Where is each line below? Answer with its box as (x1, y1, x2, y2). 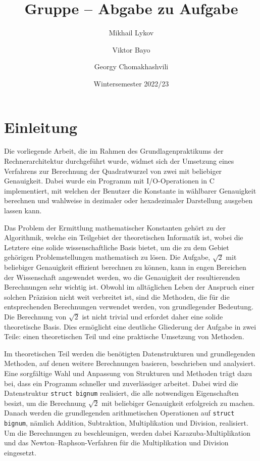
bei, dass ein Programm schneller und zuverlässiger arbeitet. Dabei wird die (4, 378, 238, 388)
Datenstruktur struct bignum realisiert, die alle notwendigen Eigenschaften (4, 388, 239, 398)
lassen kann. (4, 205, 42, 215)
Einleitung (4, 116, 78, 137)
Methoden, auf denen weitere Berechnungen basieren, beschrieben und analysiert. (4, 358, 256, 368)
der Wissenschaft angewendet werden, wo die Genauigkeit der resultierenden (4, 271, 240, 282)
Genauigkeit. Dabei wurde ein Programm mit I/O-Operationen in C (4, 175, 215, 186)
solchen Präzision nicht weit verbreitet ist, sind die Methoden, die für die (4, 291, 230, 302)
